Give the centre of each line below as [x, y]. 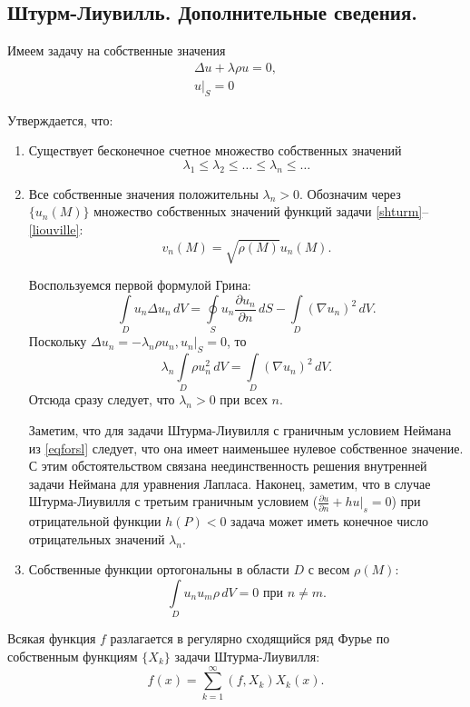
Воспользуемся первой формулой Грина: [140, 284]
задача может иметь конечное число [330, 521]
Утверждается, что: [60, 119]
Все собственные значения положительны [143, 193]
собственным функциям [73, 656]
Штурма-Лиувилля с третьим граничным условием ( [173, 501]
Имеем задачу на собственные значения [117, 50]
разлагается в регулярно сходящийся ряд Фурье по [250, 638]
